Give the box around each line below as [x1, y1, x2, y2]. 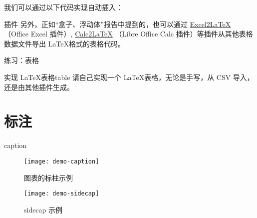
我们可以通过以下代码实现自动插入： [4, 2, 123, 12]
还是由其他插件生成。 [4, 81, 74, 92]
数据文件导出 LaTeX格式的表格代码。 [4, 38, 125, 48]
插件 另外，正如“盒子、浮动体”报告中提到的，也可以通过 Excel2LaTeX [4, 18, 231, 29]
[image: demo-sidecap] [24, 190, 99, 197]
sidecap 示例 [24, 204, 63, 214]
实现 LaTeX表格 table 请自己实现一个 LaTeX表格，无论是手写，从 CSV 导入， [4, 71, 254, 82]
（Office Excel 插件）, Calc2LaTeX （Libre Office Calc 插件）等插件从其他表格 [4, 28, 253, 39]
